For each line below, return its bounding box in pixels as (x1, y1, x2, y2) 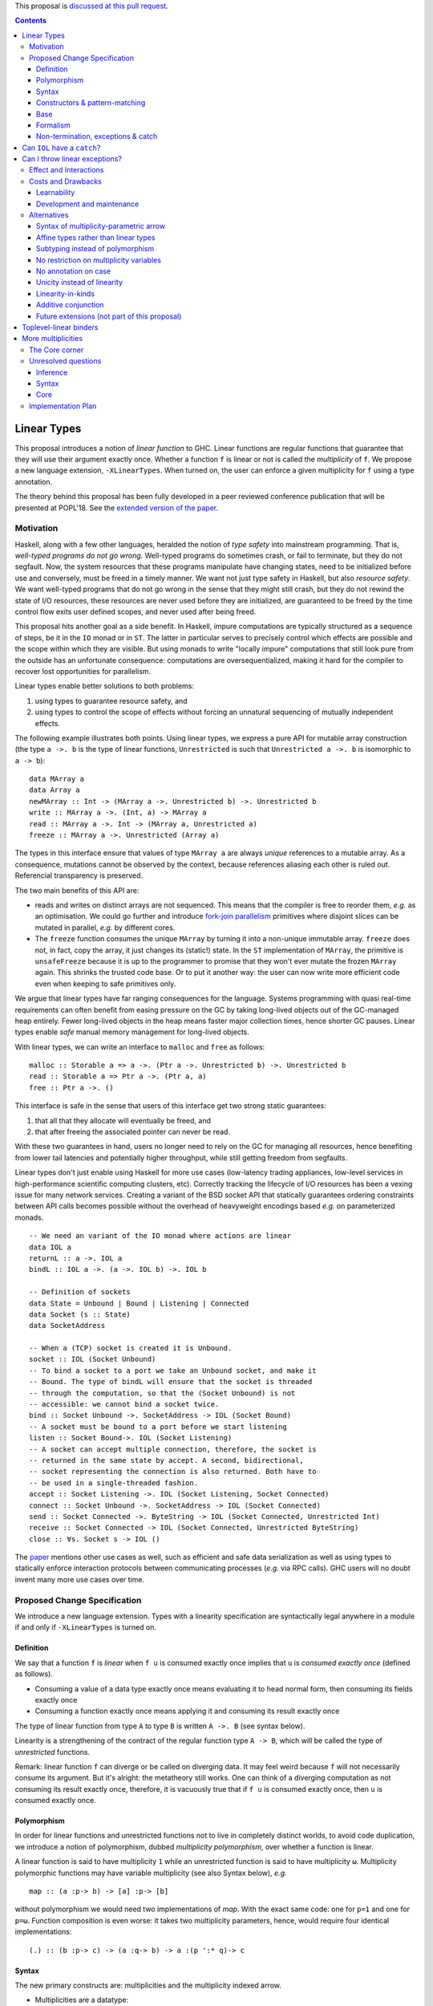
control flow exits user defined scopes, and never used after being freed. (14, 607, 257, 617)
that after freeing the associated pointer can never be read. (34, 1127, 230, 1137)
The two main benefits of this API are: (14, 885, 140, 895)
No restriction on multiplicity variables (36, 255, 162, 265)
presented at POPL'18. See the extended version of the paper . (14, 502, 219, 513)
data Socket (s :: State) (29, 1310, 132, 1319)
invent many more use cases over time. (14, 1574, 144, 1584)
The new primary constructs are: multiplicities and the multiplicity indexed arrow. (14, 1980, 282, 1990)
